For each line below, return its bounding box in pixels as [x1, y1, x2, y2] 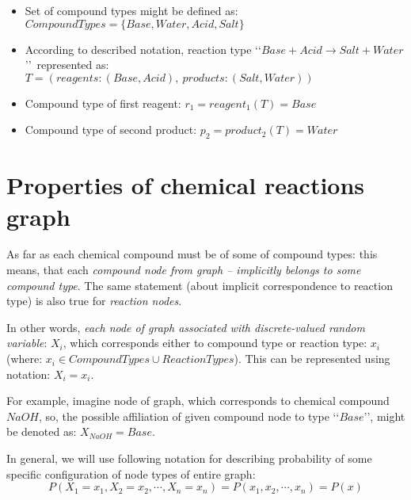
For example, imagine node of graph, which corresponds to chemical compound [6, 392, 390, 409]
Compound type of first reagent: [25, 94, 181, 111]
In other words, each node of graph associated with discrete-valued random [6, 319, 365, 335]
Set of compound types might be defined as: [25, 2, 238, 18]
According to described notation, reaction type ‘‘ [25, 40, 261, 57]
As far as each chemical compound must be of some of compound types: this [6, 246, 378, 262]
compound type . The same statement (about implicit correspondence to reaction [6, 277, 393, 293]
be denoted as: [6, 423, 77, 440]
